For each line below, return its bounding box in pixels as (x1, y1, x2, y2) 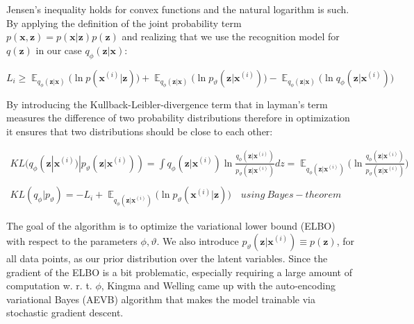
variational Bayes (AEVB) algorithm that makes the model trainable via (6, 291, 315, 306)
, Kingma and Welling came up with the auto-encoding (101, 278, 336, 293)
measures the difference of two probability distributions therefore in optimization (6, 110, 350, 125)
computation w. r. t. (6, 278, 92, 293)
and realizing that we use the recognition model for (122, 29, 340, 44)
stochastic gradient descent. (6, 305, 124, 320)
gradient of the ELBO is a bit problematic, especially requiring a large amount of (6, 264, 352, 279)
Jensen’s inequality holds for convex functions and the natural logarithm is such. (6, 2, 349, 16)
